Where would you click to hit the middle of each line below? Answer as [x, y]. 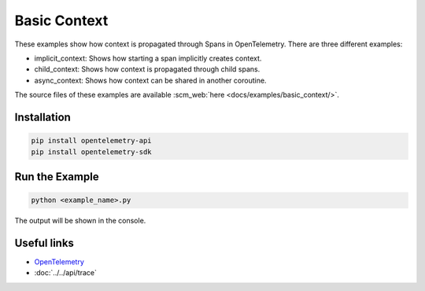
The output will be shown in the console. [80, 221]
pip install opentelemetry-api [92, 141]
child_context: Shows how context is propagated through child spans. [147, 69]
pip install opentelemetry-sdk [92, 152]
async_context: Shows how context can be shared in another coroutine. [150, 80]
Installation [42, 117]
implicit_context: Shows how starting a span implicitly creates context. [148, 58]
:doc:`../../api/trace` [66, 273]
